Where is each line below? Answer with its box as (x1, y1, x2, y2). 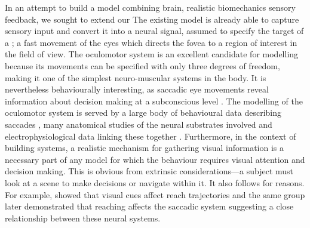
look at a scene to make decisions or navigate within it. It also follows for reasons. (5, 176, 305, 189)
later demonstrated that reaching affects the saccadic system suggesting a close (5, 200, 294, 212)
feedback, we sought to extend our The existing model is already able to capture (5, 13, 299, 25)
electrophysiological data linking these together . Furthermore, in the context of (5, 130, 296, 142)
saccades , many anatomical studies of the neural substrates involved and (5, 118, 272, 130)
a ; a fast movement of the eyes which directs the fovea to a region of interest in (5, 36, 297, 48)
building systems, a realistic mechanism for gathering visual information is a (5, 141, 284, 154)
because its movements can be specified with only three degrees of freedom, (5, 59, 280, 72)
